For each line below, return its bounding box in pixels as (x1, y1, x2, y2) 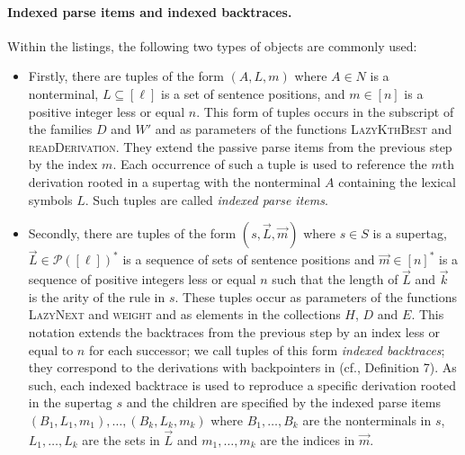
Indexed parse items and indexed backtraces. (7, 2, 292, 21)
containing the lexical (338, 172, 456, 191)
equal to (28, 340, 74, 359)
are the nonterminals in (302, 410, 432, 429)
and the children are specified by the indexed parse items (126, 393, 441, 412)
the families (28, 120, 93, 138)
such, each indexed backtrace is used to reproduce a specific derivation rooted (28, 375, 457, 394)
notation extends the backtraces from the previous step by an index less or (28, 322, 440, 341)
